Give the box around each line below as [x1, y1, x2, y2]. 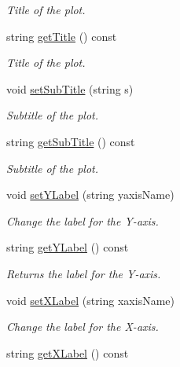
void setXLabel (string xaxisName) [6, 292, 174, 308]
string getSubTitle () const [6, 133, 135, 149]
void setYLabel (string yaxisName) [6, 186, 174, 203]
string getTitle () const [6, 28, 117, 44]
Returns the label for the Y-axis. [6, 265, 161, 281]
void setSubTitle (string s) [6, 80, 134, 97]
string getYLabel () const [6, 239, 129, 255]
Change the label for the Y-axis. [6, 212, 159, 229]
